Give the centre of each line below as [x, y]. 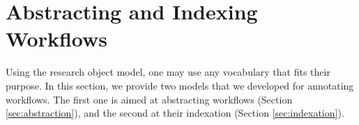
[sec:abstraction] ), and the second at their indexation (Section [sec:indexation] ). [175, 113]
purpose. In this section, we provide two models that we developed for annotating [180, 85]
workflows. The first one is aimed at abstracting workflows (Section [149, 99]
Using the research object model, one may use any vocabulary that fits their [168, 72]
